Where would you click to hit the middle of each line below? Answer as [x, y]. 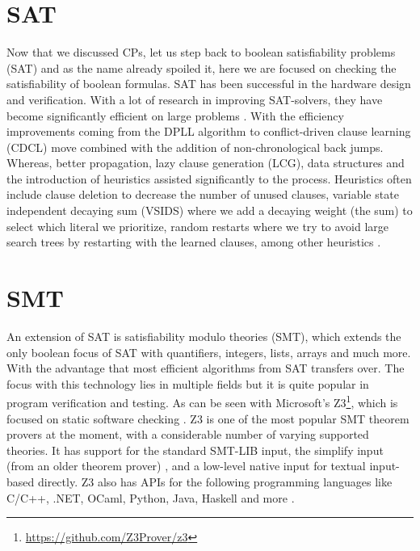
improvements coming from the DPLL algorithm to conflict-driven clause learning [209, 131]
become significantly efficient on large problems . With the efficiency [175, 115]
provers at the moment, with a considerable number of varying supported [188, 434]
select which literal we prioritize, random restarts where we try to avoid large [198, 226]
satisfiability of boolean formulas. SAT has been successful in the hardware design [209, 84]
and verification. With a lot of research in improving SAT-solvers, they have [195, 99]
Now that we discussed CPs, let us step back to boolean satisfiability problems [201, 52]
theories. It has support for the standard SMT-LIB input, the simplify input [195, 450]
